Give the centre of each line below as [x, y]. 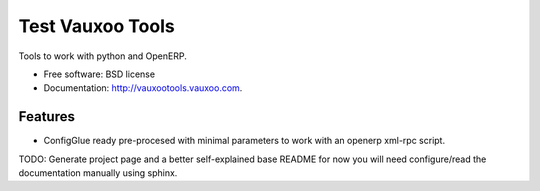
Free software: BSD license [99, 74]
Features [46, 116]
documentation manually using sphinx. [98, 173]
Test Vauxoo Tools [96, 26]
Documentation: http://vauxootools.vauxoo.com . [143, 88]
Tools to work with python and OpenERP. [102, 56]
